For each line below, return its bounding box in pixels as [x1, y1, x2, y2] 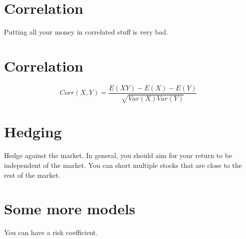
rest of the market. [4, 169, 61, 180]
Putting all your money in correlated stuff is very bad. [4, 27, 168, 37]
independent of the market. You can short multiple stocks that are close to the [4, 160, 242, 170]
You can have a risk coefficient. [4, 227, 98, 238]
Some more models [4, 199, 136, 219]
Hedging [4, 121, 62, 142]
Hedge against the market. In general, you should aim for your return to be [4, 150, 232, 160]
